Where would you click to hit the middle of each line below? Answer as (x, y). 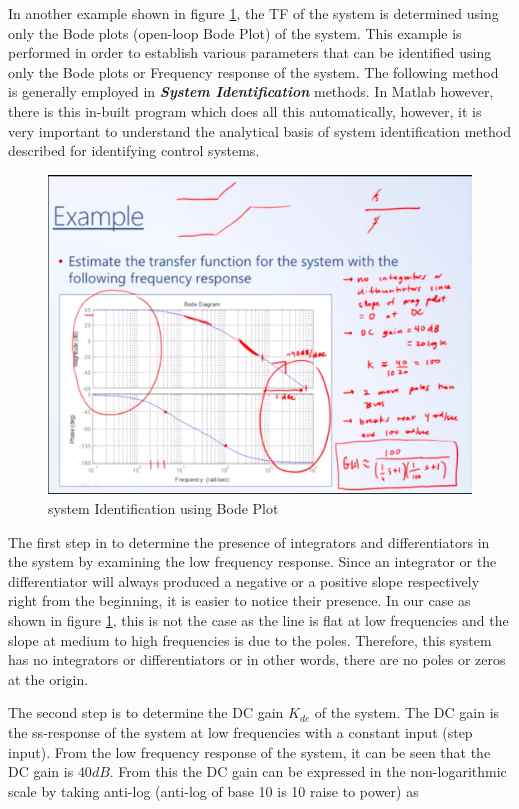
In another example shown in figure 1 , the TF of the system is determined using (253, 13)
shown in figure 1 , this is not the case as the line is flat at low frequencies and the (258, 619)
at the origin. (48, 678)
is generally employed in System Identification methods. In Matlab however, (251, 91)
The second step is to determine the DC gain (146, 712)
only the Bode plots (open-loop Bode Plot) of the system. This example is (235, 32)
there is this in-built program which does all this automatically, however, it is (245, 110)
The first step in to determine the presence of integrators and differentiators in (249, 541)
